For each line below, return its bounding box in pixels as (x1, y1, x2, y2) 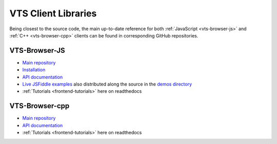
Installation (22, 67, 46, 73)
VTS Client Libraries (9, 8, 97, 19)
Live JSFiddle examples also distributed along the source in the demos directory (22, 81, 192, 87)
